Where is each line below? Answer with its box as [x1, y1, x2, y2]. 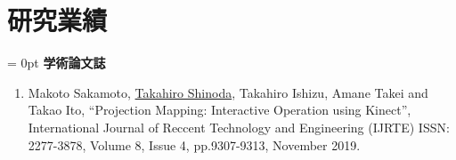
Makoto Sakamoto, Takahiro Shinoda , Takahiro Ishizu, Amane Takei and [28, 83, 428, 101]
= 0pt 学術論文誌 [7, 53, 106, 72]
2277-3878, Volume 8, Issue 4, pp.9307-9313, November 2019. [28, 135, 361, 154]
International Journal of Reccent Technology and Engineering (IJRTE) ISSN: [28, 117, 450, 136]
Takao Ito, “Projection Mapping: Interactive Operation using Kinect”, [28, 100, 411, 119]
